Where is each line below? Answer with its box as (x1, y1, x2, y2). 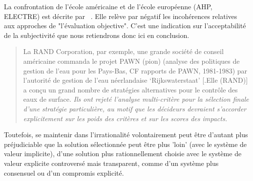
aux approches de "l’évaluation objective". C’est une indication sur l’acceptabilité (4, 20, 246, 31)
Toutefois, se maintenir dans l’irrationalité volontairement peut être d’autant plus (4, 129, 248, 140)
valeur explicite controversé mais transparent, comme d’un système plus (4, 158, 219, 168)
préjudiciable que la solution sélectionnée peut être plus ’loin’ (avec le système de (4, 139, 247, 149)
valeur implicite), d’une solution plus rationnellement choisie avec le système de (4, 148, 242, 159)
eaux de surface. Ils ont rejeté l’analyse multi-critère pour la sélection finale (23, 94, 249, 104)
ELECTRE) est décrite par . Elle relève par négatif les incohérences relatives (4, 11, 237, 21)
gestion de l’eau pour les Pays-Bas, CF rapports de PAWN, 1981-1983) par (23, 65, 248, 75)
